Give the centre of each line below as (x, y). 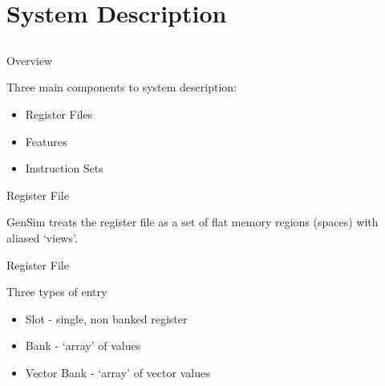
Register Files (59, 114)
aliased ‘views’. (42, 237)
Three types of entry (57, 292)
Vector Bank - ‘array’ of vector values (118, 372)
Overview (30, 60)
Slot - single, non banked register (106, 318)
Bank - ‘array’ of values (83, 345)
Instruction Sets (64, 168)
